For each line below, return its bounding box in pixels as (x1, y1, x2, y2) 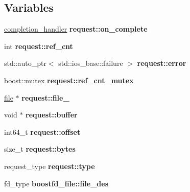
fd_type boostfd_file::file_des (4, 178, 109, 188)
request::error (137, 58, 186, 68)
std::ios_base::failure (58, 58, 123, 68)
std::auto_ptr (4, 58, 46, 68)
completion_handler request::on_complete (4, 23, 148, 34)
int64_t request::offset (4, 126, 81, 137)
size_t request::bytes (4, 143, 76, 154)
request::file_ (21, 92, 69, 103)
